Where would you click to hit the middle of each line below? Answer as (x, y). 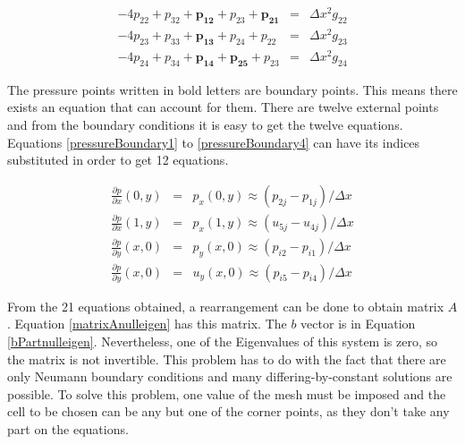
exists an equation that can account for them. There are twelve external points (223, 107)
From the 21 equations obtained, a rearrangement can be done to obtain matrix (226, 306)
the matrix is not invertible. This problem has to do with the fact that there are (227, 359)
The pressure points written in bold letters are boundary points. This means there (232, 89)
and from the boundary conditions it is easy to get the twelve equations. (205, 124)
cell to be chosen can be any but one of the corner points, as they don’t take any (228, 411)
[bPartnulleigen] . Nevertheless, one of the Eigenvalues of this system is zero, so (222, 342)
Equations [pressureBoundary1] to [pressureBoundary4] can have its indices (214, 142)
